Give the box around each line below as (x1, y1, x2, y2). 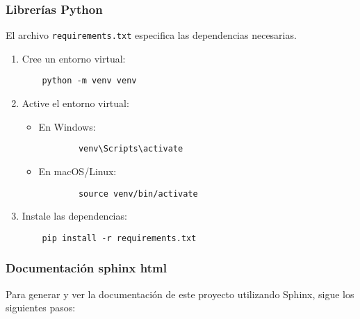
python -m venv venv (42, 76, 137, 86)
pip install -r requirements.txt (42, 233, 197, 243)
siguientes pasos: (6, 300, 76, 315)
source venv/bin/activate (78, 188, 198, 199)
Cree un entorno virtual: (22, 51, 126, 65)
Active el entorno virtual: (22, 96, 129, 111)
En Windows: (38, 119, 96, 133)
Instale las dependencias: (22, 208, 127, 223)
